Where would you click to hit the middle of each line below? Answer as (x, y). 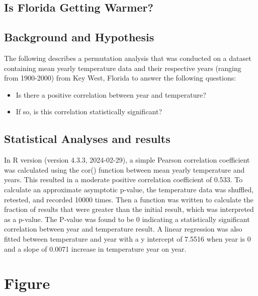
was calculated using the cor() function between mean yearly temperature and (124, 169)
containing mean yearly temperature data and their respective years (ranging (123, 68)
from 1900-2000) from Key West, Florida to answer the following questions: (120, 78)
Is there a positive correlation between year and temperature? (111, 94)
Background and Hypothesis (79, 37)
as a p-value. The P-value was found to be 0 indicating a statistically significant (127, 219)
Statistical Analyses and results (87, 139)
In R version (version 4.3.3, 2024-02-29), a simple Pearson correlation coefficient (127, 160)
